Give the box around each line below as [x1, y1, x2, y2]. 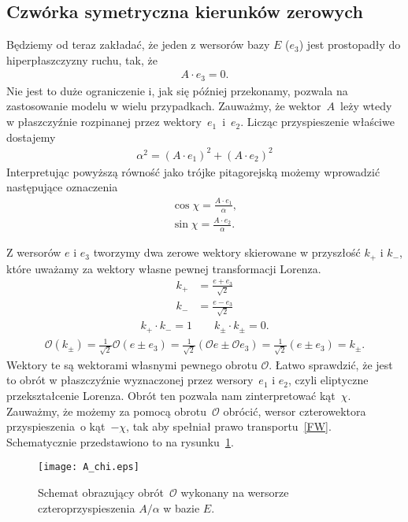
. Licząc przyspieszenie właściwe [240, 113, 395, 130]
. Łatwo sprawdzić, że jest [269, 356, 393, 372]
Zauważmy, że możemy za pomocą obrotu [6, 402, 206, 419]
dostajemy [6, 128, 56, 145]
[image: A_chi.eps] [38, 461, 139, 473]
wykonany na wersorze [180, 484, 289, 501]
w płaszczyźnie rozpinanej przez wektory [6, 113, 202, 130]
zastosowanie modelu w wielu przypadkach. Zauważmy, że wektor [6, 98, 321, 114]
